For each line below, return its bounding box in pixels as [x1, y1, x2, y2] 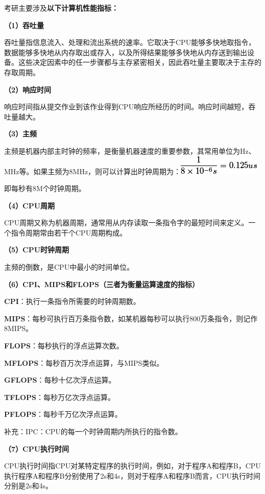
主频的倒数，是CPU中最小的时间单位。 [4, 262, 134, 272]
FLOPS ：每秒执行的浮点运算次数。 [4, 340, 124, 351]
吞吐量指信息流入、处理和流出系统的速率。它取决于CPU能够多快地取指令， [4, 37, 256, 48]
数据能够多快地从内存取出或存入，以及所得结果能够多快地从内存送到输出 [4, 46, 247, 57]
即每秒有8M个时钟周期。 [4, 183, 86, 194]
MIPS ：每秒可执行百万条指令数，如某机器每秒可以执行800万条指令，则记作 [4, 313, 258, 323]
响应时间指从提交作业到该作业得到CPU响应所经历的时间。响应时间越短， [4, 101, 249, 112]
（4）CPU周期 [4, 200, 55, 210]
